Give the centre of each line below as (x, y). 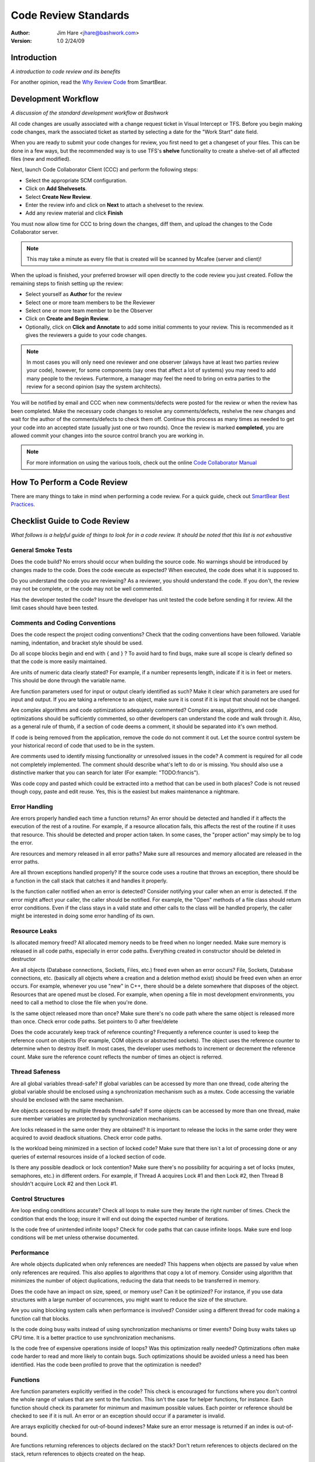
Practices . (23, 504)
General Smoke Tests (42, 550)
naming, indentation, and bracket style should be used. (77, 643)
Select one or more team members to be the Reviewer (90, 302)
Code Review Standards (70, 15)
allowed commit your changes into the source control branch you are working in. (108, 436)
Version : (21, 40)
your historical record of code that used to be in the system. (83, 745)
